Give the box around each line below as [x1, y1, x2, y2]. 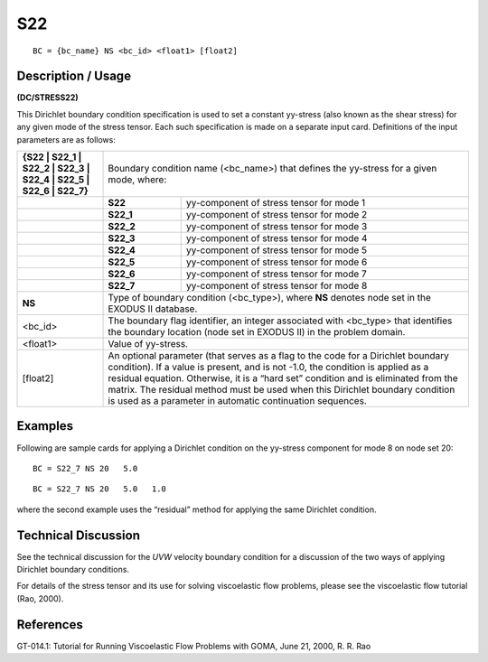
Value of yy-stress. [108, 338, 189, 350]
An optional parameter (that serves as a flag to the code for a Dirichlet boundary [108, 350, 449, 362]
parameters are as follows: [16, 134, 117, 145]
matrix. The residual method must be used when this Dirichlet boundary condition [108, 384, 455, 396]
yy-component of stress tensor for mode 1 [185, 197, 366, 210]
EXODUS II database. [108, 303, 198, 315]
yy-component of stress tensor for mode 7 [185, 267, 368, 280]
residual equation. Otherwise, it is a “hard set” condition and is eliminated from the [108, 372, 458, 385]
